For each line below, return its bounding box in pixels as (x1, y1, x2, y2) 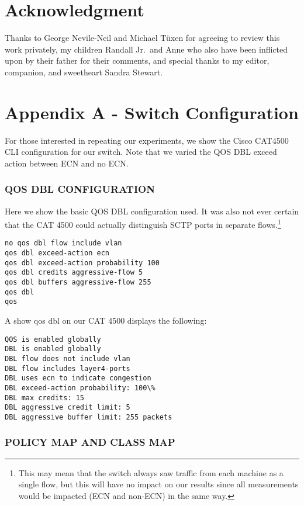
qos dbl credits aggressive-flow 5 (5, 268, 143, 277)
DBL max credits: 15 (5, 393, 85, 402)
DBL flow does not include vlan (5, 354, 130, 363)
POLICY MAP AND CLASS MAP (5, 435, 175, 449)
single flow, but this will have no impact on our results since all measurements (18, 478, 299, 490)
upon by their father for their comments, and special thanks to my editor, (5, 54, 270, 67)
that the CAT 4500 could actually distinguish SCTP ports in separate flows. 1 (5, 217, 281, 230)
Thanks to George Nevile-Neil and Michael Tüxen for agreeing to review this (5, 32, 280, 44)
